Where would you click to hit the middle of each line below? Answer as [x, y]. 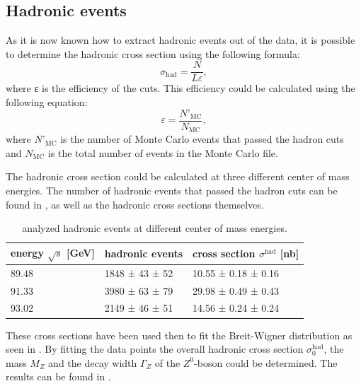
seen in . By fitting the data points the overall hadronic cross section [155, 349]
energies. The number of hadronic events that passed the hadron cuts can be [172, 190]
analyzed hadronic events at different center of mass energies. [155, 228]
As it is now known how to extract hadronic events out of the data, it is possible [180, 40]
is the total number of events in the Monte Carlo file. [163, 152]
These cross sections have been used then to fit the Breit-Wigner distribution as [179, 335]
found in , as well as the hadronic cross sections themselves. [135, 204]
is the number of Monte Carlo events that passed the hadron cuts [202, 139]
